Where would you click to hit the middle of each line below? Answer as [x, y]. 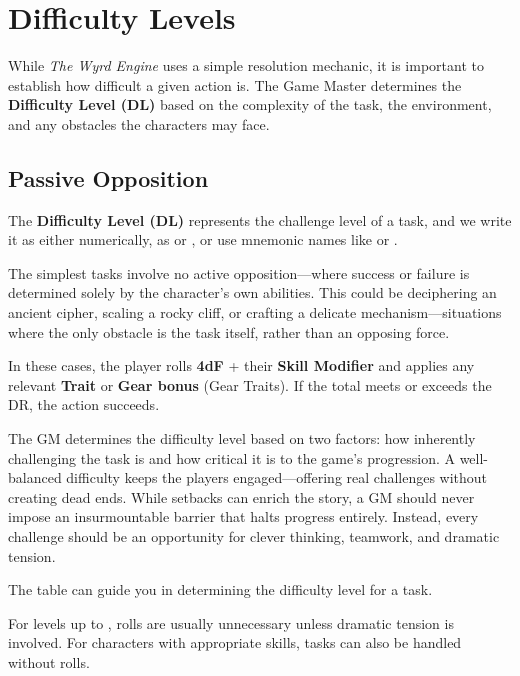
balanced [35, 477]
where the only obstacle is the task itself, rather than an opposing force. [229, 331]
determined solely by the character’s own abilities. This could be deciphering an [252, 292]
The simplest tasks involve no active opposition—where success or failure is [239, 272]
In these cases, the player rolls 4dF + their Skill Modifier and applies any [241, 365]
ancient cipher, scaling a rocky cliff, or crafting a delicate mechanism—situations [255, 312]
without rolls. [49, 661]
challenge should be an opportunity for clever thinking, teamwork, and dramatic [254, 536]
